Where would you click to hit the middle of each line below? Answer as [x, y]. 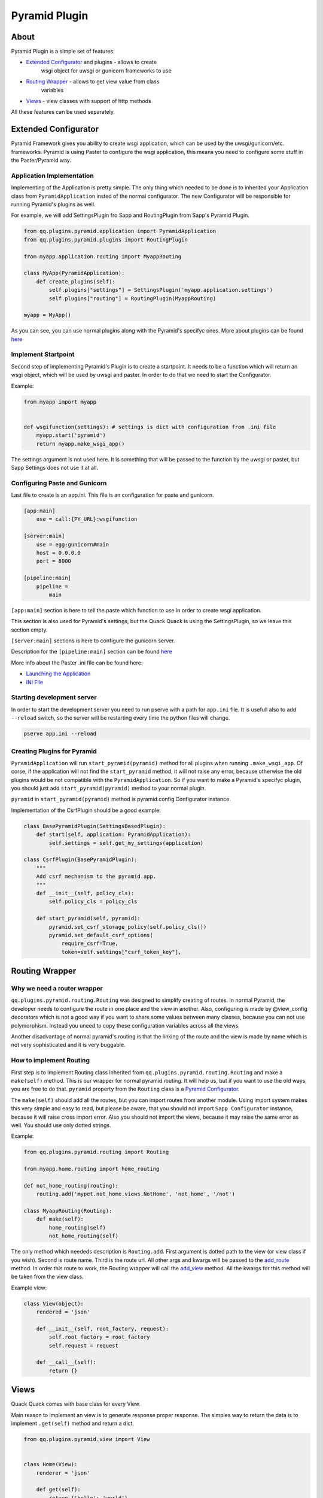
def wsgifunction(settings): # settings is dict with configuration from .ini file [150, 427]
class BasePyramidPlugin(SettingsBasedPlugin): [95, 826]
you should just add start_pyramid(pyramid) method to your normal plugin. [109, 789]
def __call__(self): [66, 1362]
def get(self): [58, 1490]
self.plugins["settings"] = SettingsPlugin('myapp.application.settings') [161, 290]
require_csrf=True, [90, 943]
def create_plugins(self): [76, 281]
